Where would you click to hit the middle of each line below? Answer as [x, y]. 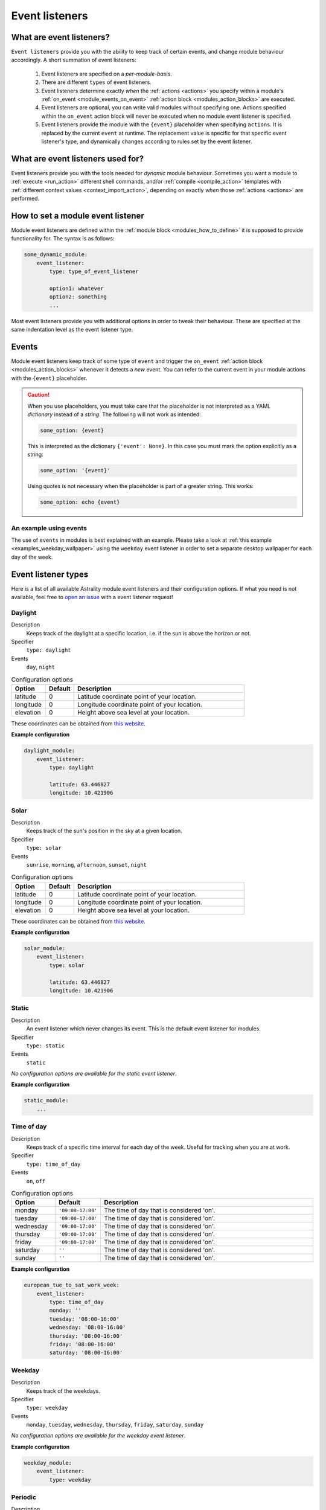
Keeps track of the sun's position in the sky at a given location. [104, 831]
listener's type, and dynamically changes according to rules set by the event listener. [147, 141]
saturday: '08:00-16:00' [86, 1353]
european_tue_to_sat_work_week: [72, 1285]
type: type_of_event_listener [94, 271]
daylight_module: [50, 751]
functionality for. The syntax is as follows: [63, 239]
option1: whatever [76, 288]
